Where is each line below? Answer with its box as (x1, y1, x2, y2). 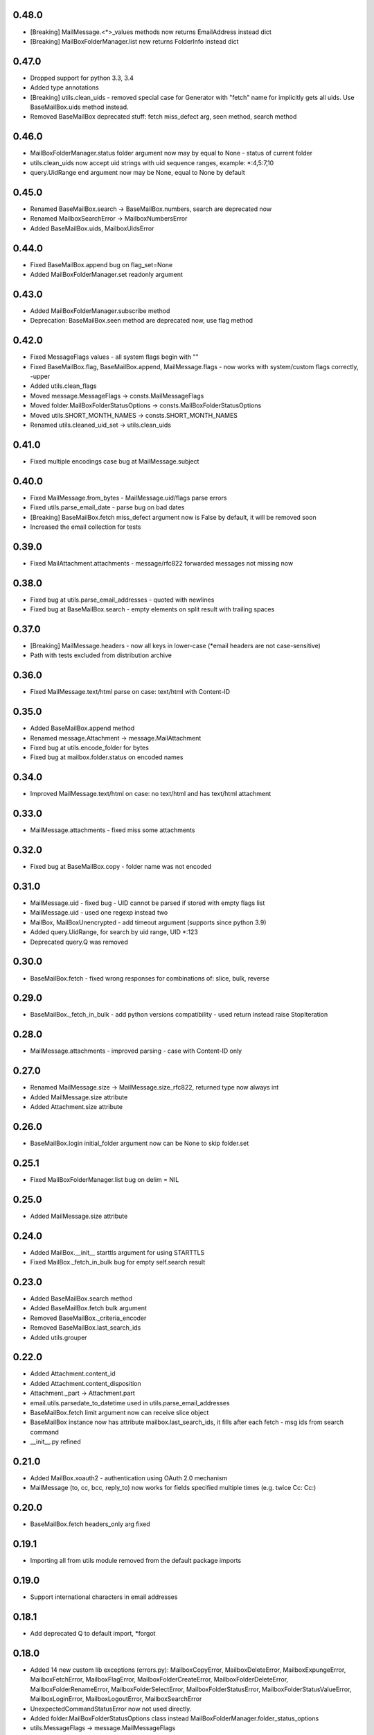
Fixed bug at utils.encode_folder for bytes (30, 743, 149, 752)
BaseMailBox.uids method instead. (30, 103, 129, 111)
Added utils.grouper (30, 1333, 87, 1342)
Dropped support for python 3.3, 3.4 (30, 74, 134, 82)
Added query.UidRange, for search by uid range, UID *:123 (30, 928, 199, 936)
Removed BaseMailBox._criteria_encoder (30, 1314, 147, 1322)
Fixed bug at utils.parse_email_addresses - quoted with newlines (30, 595, 215, 604)
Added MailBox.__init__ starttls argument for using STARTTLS (30, 1248, 205, 1256)
